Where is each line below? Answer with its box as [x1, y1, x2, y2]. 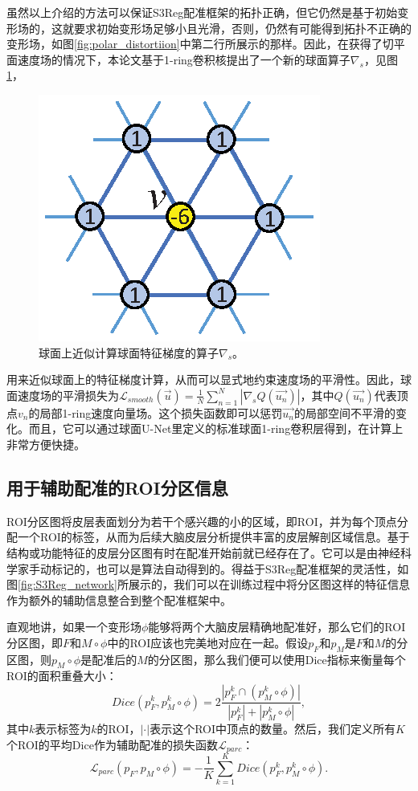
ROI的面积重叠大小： [6, 667, 117, 684]
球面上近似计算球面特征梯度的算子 [39, 344, 219, 361]
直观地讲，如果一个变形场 [6, 618, 141, 635]
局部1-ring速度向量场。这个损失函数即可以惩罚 [39, 404, 283, 421]
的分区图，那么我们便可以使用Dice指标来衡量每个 [147, 650, 406, 667]
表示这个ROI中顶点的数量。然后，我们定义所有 [150, 720, 395, 736]
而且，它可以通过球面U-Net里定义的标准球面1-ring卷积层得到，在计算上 [28, 420, 404, 437]
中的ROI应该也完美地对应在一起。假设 [107, 634, 309, 650]
